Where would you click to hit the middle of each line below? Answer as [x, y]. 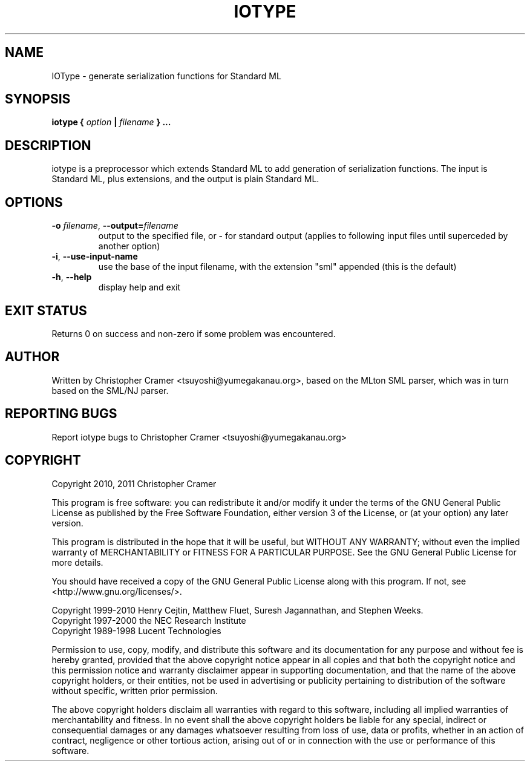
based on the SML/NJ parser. [110, 390]
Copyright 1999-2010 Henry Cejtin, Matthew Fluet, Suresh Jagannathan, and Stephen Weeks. [237, 610]
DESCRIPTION [48, 145]
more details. [77, 562]
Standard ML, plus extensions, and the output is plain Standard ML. [185, 179]
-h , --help [72, 277]
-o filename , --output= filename [115, 226]
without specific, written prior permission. [135, 690]
